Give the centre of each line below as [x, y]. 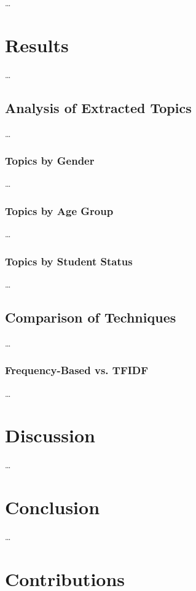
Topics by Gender [50, 161]
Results [37, 45]
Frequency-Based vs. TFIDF [77, 370]
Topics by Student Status [69, 261]
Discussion [50, 435]
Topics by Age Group [59, 210]
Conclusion [53, 507]
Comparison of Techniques [91, 317]
